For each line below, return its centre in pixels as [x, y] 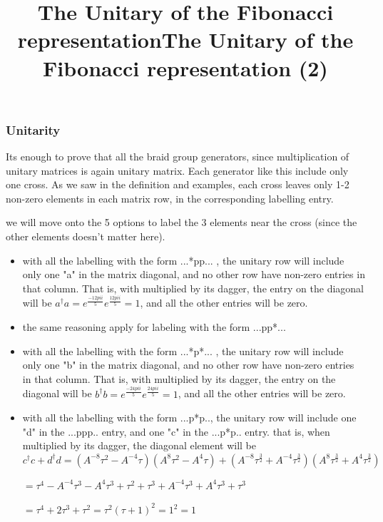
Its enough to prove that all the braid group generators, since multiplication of [178, 157]
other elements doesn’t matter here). [86, 236]
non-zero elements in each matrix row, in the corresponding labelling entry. [170, 198]
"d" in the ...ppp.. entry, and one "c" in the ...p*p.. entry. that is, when [176, 431]
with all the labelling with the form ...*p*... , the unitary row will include [183, 350]
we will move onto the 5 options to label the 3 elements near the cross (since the [182, 222]
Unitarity [33, 129]
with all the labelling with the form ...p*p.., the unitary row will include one [189, 418]
